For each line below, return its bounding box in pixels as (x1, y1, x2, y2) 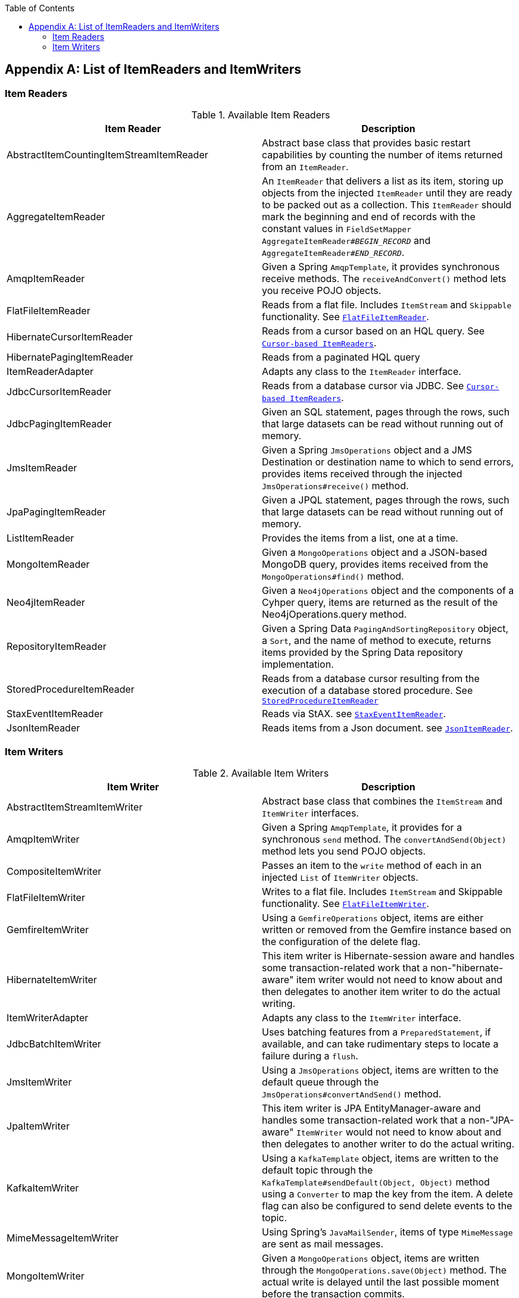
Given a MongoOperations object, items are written (262, 1252, 480, 1264)
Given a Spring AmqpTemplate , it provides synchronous (262, 261, 500, 273)
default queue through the (262, 1075, 379, 1088)
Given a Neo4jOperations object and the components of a (262, 584, 514, 597)
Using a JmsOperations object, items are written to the (262, 1064, 499, 1076)
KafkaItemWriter (7, 1181, 79, 1194)
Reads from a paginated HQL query (262, 351, 420, 364)
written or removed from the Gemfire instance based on (262, 923, 512, 936)
